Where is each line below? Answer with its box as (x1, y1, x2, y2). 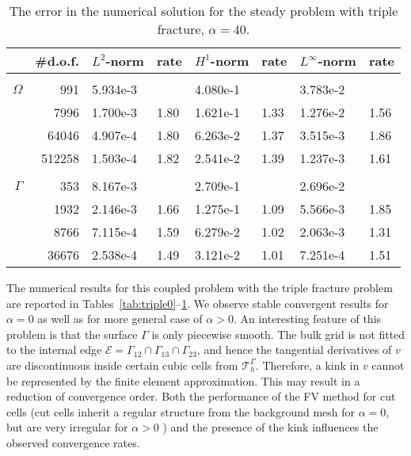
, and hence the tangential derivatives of (196, 341, 392, 358)
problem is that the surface (6, 325, 138, 342)
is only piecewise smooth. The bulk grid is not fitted (151, 325, 405, 342)
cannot (371, 356, 405, 373)
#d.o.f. (35, 51, 80, 70)
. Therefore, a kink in (255, 356, 360, 373)
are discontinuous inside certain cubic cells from (6, 356, 238, 373)
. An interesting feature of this (233, 310, 382, 327)
